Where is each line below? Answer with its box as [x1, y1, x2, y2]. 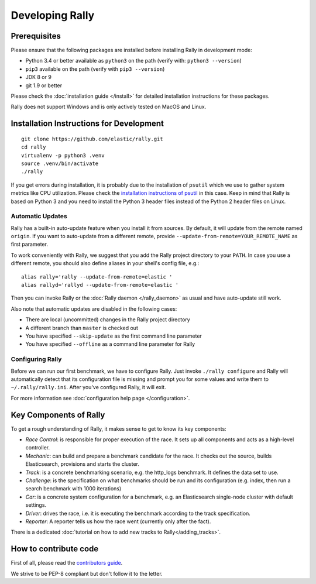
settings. [25, 501, 47, 509]
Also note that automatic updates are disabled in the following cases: [11, 305, 177, 312]
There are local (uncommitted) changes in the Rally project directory [25, 316, 190, 323]
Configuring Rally [11, 355, 62, 363]
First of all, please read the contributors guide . [11, 559, 123, 566]
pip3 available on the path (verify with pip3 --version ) [25, 65, 165, 73]
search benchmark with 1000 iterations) [25, 485, 122, 492]
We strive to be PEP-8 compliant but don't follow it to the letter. [11, 570, 163, 577]
